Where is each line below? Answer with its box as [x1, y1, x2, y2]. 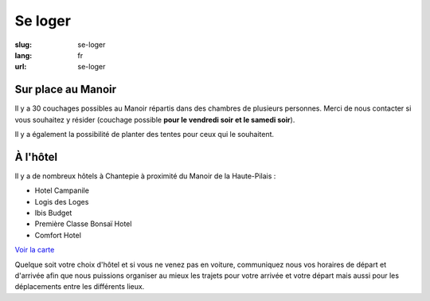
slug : [14, 40, 32, 49]
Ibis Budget [34, 208, 72, 218]
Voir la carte [14, 245, 55, 255]
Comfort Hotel [34, 230, 81, 240]
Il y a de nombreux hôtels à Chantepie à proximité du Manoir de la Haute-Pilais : [14, 171, 276, 181]
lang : [14, 50, 33, 60]
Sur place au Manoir [14, 83, 117, 96]
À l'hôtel [14, 150, 58, 163]
